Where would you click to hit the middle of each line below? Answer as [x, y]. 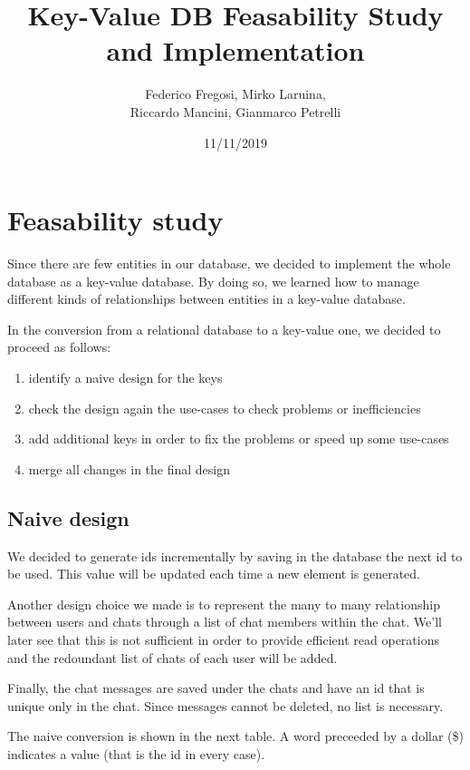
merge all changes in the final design [129, 468]
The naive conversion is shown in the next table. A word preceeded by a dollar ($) [235, 736]
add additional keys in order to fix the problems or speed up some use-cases [239, 439]
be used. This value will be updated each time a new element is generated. [214, 574]
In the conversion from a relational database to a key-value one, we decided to [224, 329]
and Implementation [235, 50]
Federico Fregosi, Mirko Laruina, [235, 94]
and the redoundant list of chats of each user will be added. [173, 657]
